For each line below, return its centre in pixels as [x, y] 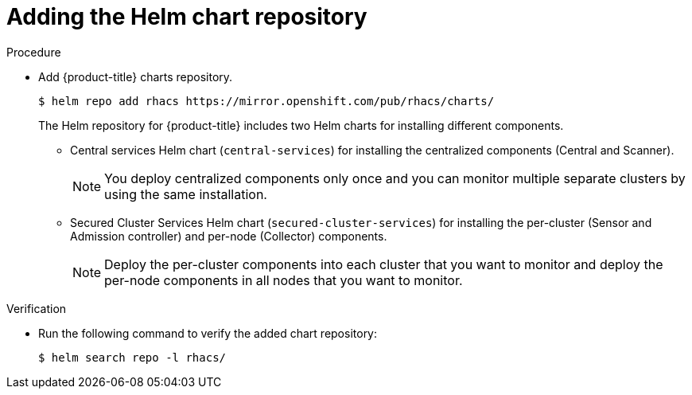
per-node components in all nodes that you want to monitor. [284, 280]
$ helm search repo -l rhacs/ [132, 357]
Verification [37, 308]
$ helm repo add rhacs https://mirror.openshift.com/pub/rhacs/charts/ [266, 101]
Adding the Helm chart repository [187, 17]
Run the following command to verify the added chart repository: [208, 333]
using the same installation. [186, 194]
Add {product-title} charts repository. [136, 76]
